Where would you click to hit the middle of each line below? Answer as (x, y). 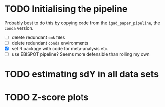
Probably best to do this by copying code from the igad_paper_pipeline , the (82, 23)
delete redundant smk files (38, 37)
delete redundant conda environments (50, 43)
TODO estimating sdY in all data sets (82, 74)
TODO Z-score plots (47, 97)
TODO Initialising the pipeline (66, 9)
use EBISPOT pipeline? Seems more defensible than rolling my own (81, 54)
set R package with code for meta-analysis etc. (60, 49)
